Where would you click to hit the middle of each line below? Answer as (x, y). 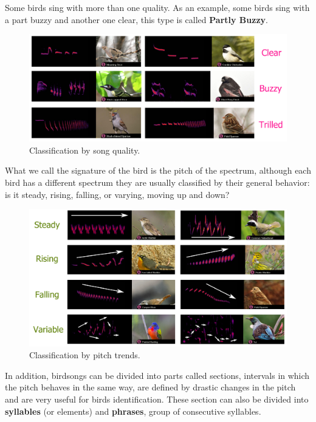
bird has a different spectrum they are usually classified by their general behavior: (157, 182)
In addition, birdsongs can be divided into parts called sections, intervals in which (157, 375)
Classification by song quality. (85, 150)
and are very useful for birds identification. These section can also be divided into (157, 399)
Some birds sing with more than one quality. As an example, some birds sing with (157, 7)
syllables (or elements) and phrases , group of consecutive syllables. (133, 411)
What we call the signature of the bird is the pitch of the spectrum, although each (158, 170)
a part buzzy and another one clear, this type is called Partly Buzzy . (136, 19)
